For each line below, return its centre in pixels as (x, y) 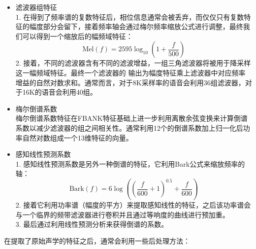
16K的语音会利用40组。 (60, 92)
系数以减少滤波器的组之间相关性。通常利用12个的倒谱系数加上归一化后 (129, 127)
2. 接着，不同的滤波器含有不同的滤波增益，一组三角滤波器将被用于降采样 (133, 63)
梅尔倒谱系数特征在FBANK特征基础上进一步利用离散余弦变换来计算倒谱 (131, 118)
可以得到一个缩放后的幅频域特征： (78, 36)
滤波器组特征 (36, 7)
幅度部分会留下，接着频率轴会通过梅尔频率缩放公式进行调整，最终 (136, 26)
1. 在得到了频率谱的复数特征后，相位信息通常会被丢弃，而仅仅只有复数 (130, 17)
